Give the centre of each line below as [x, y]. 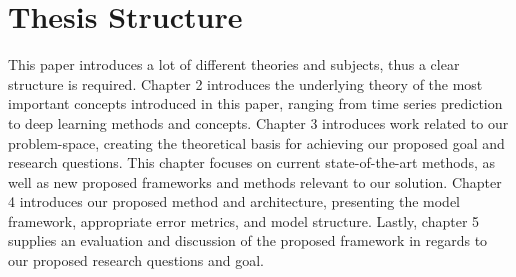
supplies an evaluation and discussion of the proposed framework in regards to [248, 240]
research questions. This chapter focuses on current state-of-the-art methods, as [251, 162]
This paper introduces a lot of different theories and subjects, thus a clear [234, 64]
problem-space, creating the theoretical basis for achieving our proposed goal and [256, 142]
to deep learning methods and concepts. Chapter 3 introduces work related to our [258, 122]
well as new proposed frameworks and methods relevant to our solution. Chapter [255, 181]
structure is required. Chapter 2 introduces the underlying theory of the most [245, 83]
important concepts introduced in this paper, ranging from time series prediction [255, 103]
